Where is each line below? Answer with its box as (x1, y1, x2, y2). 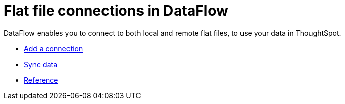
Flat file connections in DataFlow (4, 2, 228, 19)
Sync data (24, 60, 58, 69)
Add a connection (24, 44, 83, 53)
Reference (24, 75, 58, 84)
